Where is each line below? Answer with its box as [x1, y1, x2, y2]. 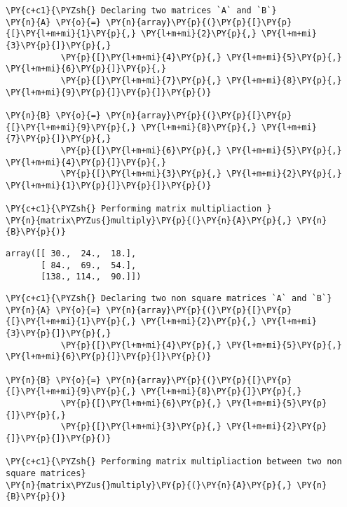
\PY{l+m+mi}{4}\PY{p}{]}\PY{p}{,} [6, 157, 167, 167]
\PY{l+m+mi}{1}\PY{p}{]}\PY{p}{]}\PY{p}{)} [6, 180, 212, 190]
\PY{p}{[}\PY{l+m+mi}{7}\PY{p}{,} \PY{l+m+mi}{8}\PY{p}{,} [60, 75, 342, 85]
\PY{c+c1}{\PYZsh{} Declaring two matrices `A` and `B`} [6, 6, 277, 15]
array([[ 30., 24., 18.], [6, 249, 137, 259]
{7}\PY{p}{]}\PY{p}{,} [6, 134, 111, 144]
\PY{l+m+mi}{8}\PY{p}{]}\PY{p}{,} [141, 387, 302, 397]
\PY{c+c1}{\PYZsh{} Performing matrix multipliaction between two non [6, 457, 342, 467]
